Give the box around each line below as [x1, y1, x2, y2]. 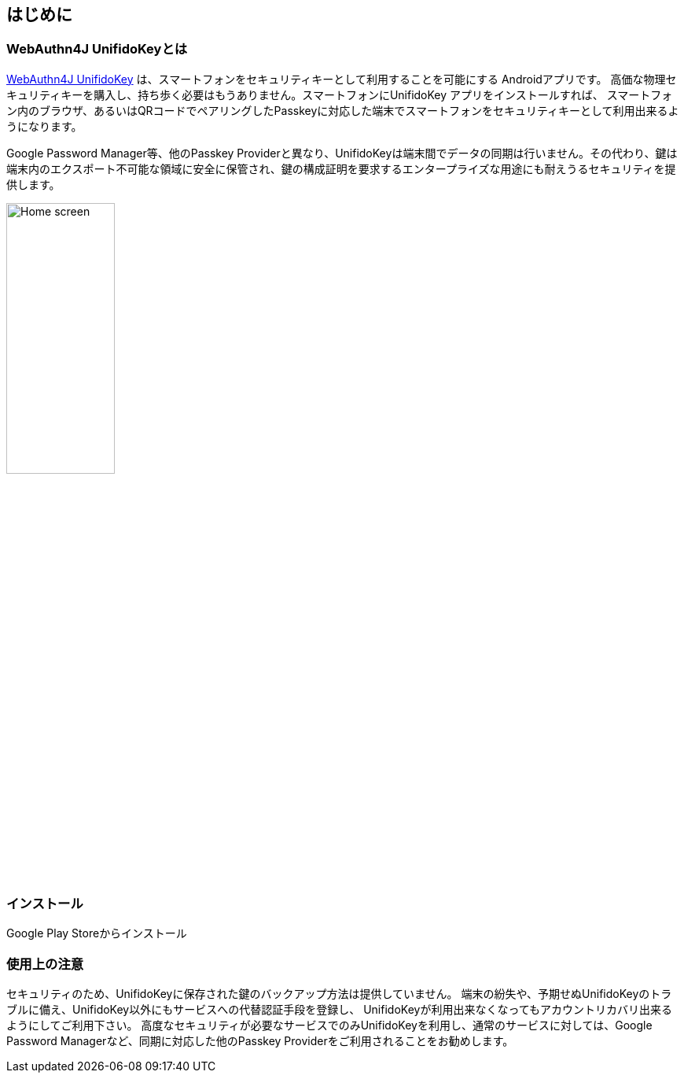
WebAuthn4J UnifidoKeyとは [6, 41, 188, 57]
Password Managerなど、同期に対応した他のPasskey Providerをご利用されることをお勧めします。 [6, 1034, 514, 1048]
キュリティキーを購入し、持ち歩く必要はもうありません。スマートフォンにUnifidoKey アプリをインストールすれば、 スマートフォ [6, 87, 673, 102]
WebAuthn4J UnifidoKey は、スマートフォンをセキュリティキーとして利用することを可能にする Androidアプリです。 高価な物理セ [6, 72, 677, 86]
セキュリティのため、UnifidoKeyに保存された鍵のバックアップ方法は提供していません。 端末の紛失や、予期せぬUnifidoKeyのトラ [6, 987, 672, 1001]
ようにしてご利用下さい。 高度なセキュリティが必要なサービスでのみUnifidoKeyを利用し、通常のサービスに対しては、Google [6, 1018, 653, 1033]
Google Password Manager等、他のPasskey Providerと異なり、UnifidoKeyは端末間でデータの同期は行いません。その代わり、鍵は [6, 146, 678, 160]
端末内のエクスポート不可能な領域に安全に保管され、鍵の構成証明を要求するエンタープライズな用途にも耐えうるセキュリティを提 [6, 161, 676, 176]
